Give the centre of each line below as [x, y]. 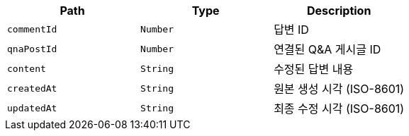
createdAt [32, 88]
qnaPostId [32, 49]
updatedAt [32, 108]
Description [339, 11]
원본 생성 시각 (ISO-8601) [339, 89]
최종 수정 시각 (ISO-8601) [339, 109]
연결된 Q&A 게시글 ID [327, 49]
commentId [32, 29]
